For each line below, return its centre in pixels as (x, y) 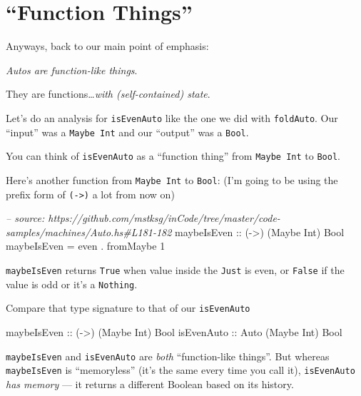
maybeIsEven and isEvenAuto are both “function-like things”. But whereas (168, 356)
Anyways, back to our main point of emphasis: (107, 46)
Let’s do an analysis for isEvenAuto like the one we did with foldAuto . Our (172, 117)
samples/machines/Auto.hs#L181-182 (89, 232)
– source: (25, 218)
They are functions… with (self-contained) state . (108, 94)
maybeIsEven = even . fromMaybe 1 (86, 246)
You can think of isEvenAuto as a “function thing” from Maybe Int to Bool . (173, 156)
